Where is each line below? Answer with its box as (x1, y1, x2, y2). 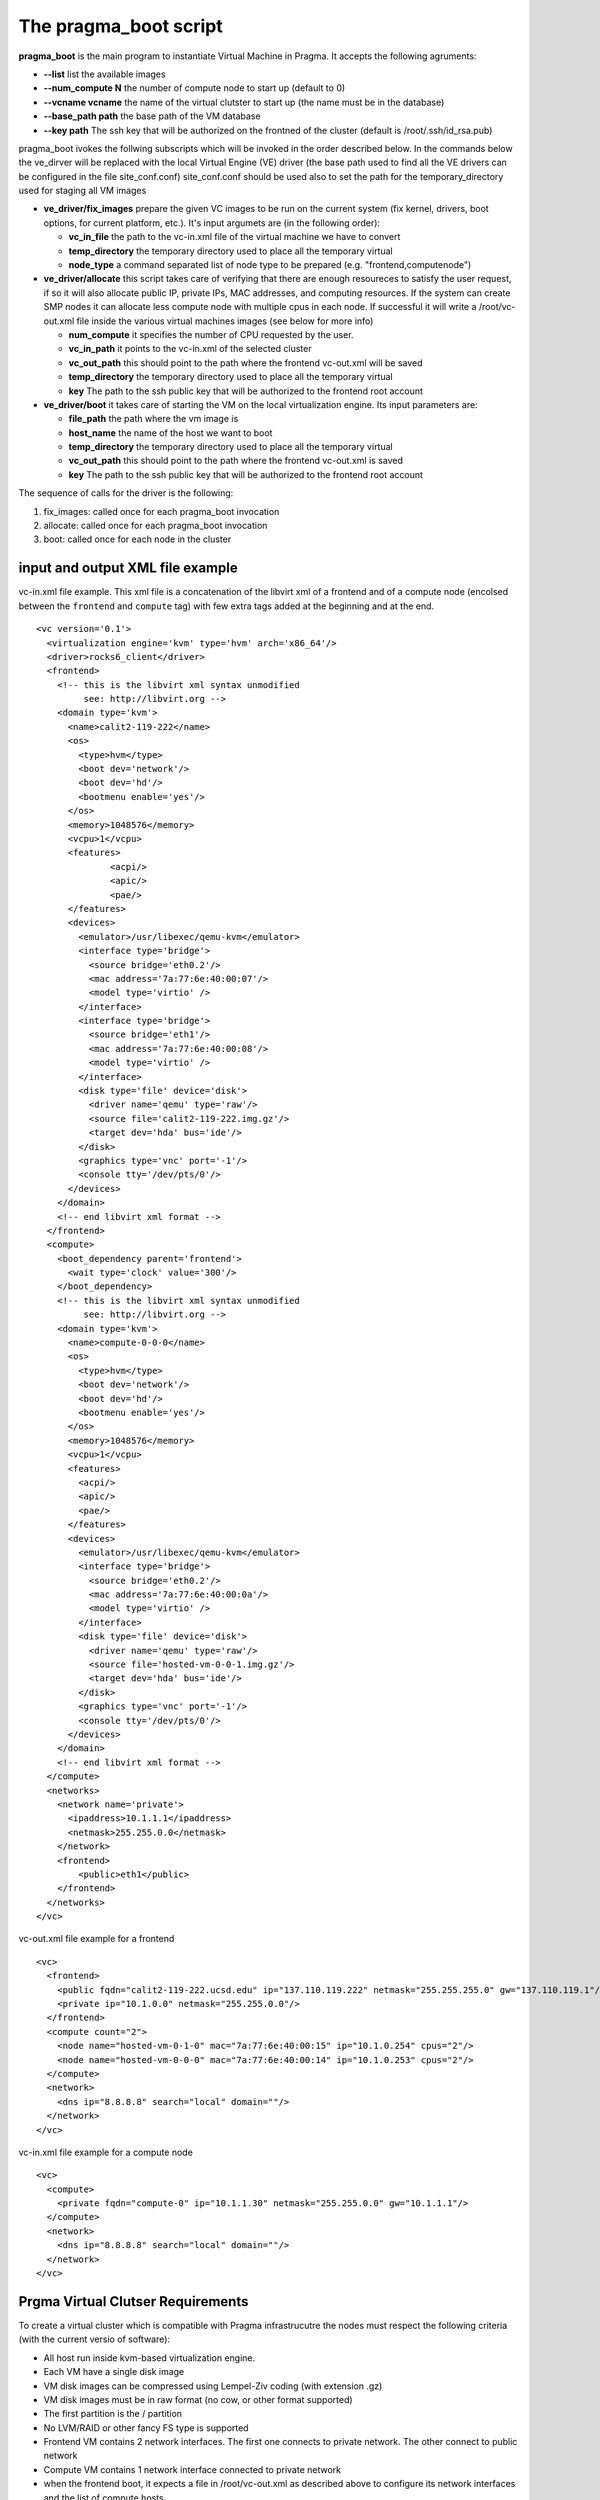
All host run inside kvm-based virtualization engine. (43, 2351, 256, 2364)
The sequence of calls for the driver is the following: (18, 487, 234, 499)
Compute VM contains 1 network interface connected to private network (43, 2463, 342, 2475)
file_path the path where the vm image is (68, 413, 239, 425)
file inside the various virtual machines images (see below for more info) (76, 315, 374, 327)
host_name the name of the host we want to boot (68, 426, 273, 439)
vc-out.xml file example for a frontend (18, 1933, 175, 1945)
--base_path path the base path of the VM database (43, 110, 261, 122)
